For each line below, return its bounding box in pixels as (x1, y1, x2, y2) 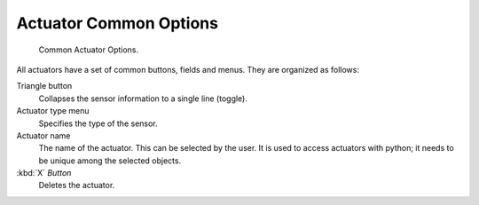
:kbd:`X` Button (16, 168, 72, 178)
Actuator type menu (16, 106, 90, 116)
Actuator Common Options (16, 13, 219, 33)
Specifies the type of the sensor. (38, 118, 159, 129)
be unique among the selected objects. (38, 155, 182, 166)
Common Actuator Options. (38, 44, 139, 55)
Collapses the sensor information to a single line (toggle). (38, 93, 248, 104)
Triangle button (16, 81, 73, 91)
